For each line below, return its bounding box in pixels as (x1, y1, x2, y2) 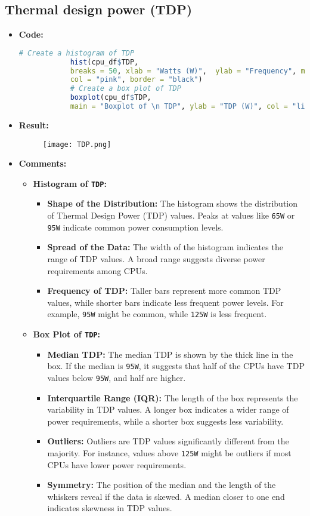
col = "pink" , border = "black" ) (70, 75, 203, 84)
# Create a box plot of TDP (70, 84, 181, 93)
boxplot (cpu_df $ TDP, (70, 93, 151, 102)
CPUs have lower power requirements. (47, 458, 187, 471)
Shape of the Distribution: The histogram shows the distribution (47, 197, 298, 210)
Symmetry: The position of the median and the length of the (47, 478, 276, 491)
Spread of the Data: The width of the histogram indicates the (47, 241, 283, 253)
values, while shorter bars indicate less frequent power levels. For (47, 296, 284, 308)
